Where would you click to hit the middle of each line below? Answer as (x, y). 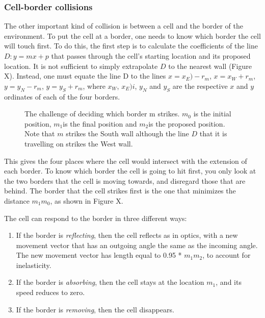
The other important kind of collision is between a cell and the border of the (124, 26)
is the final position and (100, 123)
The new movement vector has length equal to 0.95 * (99, 255)
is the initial (212, 114)
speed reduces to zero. (50, 292)
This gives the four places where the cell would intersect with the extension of (126, 161)
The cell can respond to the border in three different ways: (96, 218)
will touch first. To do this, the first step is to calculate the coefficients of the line (131, 46)
